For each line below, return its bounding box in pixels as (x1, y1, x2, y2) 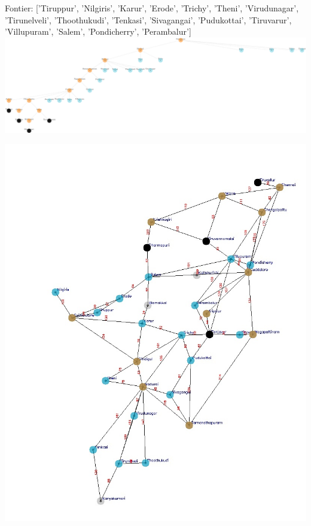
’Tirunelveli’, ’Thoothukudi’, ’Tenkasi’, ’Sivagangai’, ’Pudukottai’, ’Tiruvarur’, (5, 13, 292, 26)
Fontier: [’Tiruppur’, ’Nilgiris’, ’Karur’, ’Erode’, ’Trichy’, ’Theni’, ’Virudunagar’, (5, 2, 299, 14)
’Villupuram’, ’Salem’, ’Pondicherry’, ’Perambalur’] (5, 25, 191, 38)
